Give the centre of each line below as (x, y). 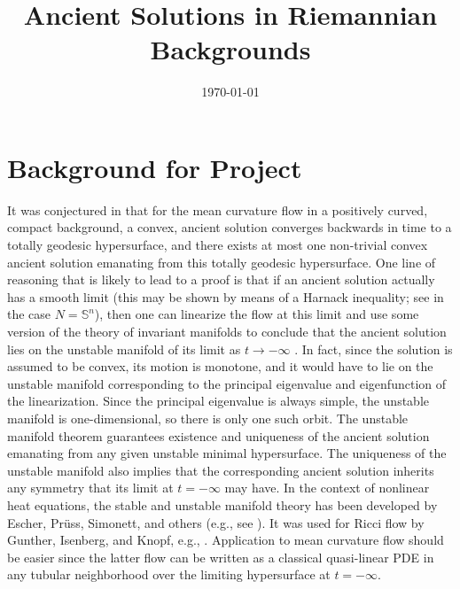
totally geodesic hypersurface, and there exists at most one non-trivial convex (218, 245)
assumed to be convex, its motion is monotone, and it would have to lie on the (220, 366)
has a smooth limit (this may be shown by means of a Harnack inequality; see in (226, 296)
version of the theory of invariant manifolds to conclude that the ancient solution (227, 331)
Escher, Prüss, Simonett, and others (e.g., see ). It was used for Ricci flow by (216, 522)
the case (29, 314)
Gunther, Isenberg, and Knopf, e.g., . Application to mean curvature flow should (226, 540)
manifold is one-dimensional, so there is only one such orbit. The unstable (208, 418)
